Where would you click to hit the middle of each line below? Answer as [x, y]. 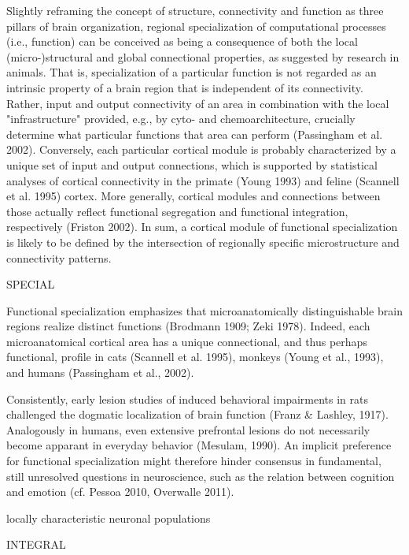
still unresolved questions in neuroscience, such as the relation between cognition [201, 476]
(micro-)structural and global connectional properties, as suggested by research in [203, 56]
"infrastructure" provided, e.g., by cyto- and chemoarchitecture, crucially [181, 119]
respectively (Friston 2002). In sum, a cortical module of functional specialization [202, 227]
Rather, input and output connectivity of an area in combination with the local [198, 103]
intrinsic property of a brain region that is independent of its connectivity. [185, 87]
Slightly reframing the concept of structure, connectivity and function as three [195, 10]
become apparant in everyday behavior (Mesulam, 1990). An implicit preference [199, 445]
